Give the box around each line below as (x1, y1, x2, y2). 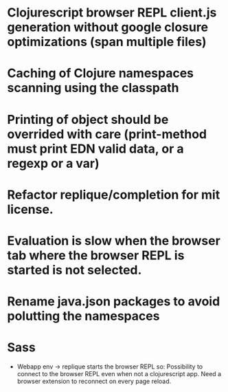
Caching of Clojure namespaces (7, 65, 194, 81)
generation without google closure (7, 19, 208, 35)
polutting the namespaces (7, 308, 160, 324)
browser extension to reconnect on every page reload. (16, 377, 172, 386)
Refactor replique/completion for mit (7, 187, 220, 202)
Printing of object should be (7, 111, 169, 127)
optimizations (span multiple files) (7, 34, 207, 50)
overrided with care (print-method (7, 126, 207, 142)
